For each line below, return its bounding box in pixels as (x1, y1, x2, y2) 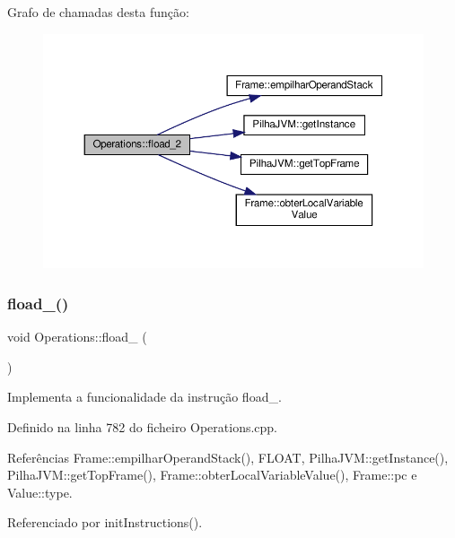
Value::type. (7, 482, 73, 501)
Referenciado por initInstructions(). (7, 513, 203, 532)
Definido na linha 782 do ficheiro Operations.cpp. (7, 417, 278, 436)
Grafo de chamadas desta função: (7, 3, 189, 21)
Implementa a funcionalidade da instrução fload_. (7, 387, 282, 406)
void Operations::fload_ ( (7, 327, 147, 346)
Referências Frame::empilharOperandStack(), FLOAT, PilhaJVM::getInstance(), (7, 447, 449, 466)
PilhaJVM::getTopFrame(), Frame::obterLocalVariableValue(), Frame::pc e (7, 465, 417, 484)
